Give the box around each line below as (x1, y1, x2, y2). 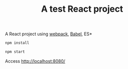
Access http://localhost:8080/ (5, 58, 65, 64)
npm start (5, 49, 25, 54)
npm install (5, 41, 29, 46)
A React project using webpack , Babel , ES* (5, 31, 92, 37)
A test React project (41, 3, 123, 15)
